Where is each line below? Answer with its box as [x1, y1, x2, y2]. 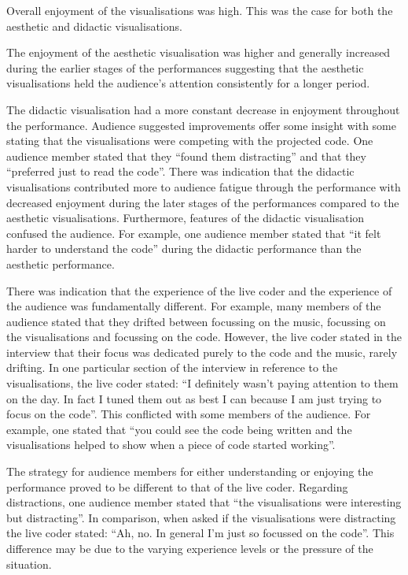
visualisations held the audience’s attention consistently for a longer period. [6, 75, 370, 91]
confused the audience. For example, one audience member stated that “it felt [6, 224, 381, 241]
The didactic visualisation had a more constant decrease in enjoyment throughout [6, 101, 400, 117]
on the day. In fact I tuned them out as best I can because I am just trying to [6, 390, 382, 406]
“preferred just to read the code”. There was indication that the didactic [6, 163, 355, 180]
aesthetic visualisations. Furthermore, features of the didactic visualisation [6, 210, 365, 226]
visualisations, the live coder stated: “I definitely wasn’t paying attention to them [6, 375, 399, 391]
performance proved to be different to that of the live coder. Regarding [6, 478, 348, 495]
